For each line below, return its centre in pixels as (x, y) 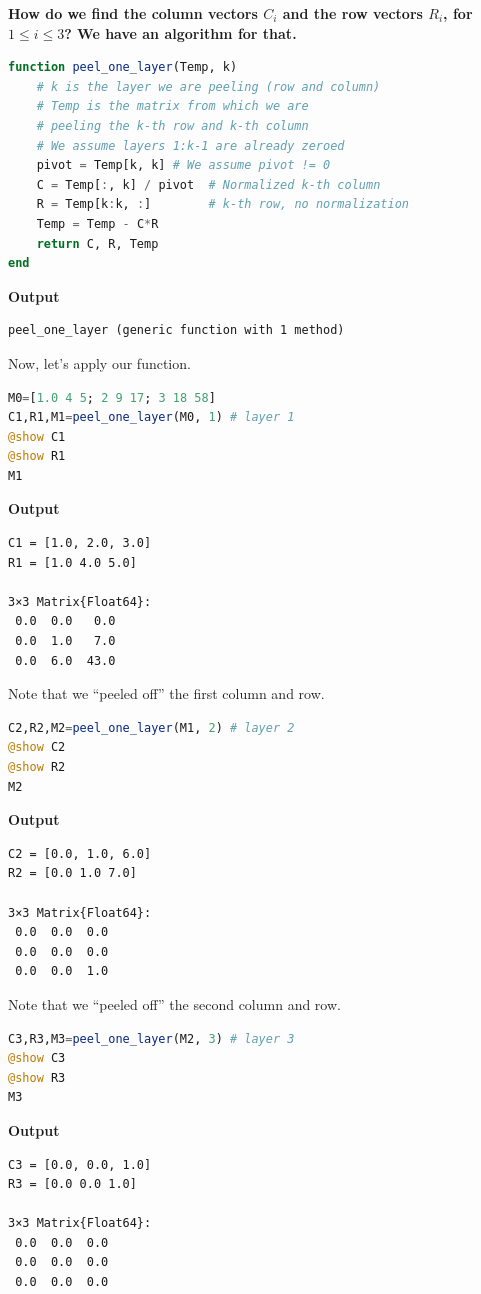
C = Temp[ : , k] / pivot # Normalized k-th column (208, 184)
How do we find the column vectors (133, 13)
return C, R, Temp (97, 243)
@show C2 (37, 747)
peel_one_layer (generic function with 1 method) (176, 330)
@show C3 (37, 1058)
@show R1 (37, 456)
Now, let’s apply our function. (99, 362)
